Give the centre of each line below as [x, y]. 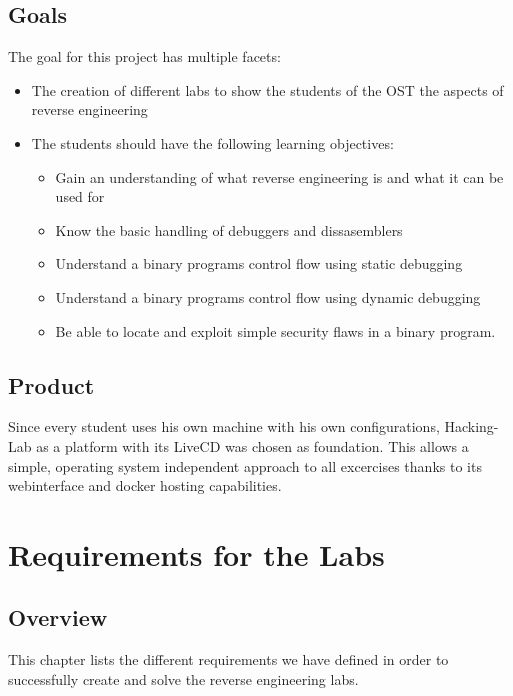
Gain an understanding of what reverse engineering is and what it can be [279, 176]
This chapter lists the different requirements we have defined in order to [228, 659]
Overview [58, 617]
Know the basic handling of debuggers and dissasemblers [229, 229]
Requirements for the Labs [196, 553]
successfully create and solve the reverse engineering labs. [183, 678]
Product [51, 384]
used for [80, 196]
